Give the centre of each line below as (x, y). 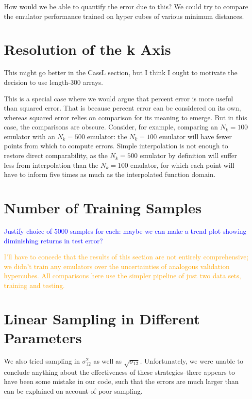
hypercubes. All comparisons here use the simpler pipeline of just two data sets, (123, 276)
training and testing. (34, 285)
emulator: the (107, 136)
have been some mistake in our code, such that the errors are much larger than (121, 381)
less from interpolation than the (51, 165)
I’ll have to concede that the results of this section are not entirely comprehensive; (126, 257)
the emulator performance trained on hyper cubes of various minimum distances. (124, 16)
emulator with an (30, 136)
